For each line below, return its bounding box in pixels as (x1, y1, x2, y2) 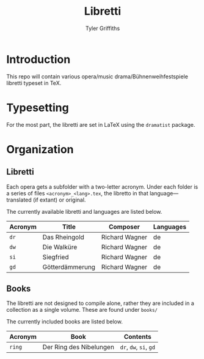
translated (6, 196, 32, 203)
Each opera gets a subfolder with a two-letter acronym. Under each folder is (6, 183, 199, 191)
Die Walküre (42, 243, 78, 251)
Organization (6, 142, 74, 156)
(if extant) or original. (32, 196, 86, 203)
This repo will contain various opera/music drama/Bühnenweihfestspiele (6, 72, 188, 80)
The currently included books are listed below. (6, 318, 123, 325)
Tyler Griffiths (85, 25, 120, 32)
